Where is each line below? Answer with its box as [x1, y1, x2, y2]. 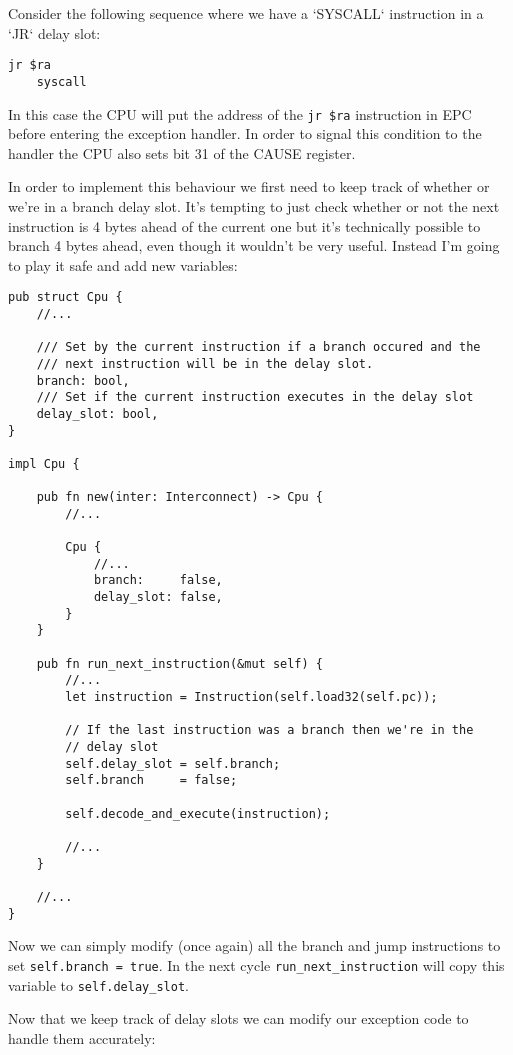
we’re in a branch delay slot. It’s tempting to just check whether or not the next [8, 195, 500, 216]
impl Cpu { [8, 456, 80, 471]
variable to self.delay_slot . [8, 974, 189, 995]
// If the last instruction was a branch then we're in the [65, 723, 474, 738]
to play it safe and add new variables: [8, 254, 238, 275]
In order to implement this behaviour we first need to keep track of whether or [8, 176, 490, 197]
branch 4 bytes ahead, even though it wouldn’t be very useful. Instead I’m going [8, 235, 500, 256]
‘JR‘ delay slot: [8, 22, 101, 43]
